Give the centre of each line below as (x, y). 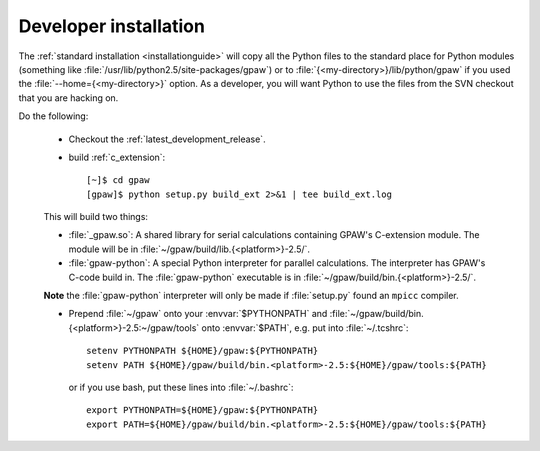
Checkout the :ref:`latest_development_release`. (167, 139)
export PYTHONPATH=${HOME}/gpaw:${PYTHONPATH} (202, 410)
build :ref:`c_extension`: (117, 157)
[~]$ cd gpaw (118, 180)
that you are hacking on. (68, 97)
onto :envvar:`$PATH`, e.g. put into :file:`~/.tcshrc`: (305, 327)
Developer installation (111, 26)
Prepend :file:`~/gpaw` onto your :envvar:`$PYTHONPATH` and (198, 314)
